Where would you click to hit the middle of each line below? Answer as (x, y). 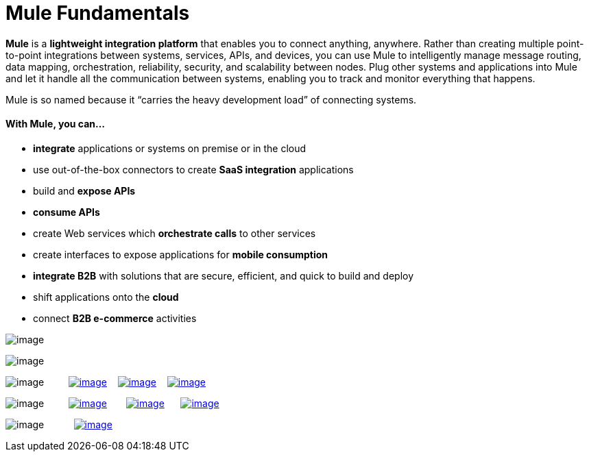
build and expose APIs (84, 190)
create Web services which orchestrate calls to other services (175, 233)
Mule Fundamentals (98, 13)
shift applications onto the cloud (106, 297)
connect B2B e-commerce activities (115, 318)
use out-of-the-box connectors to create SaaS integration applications (193, 169)
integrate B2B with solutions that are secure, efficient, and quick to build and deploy (224, 275)
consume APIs (67, 212)
